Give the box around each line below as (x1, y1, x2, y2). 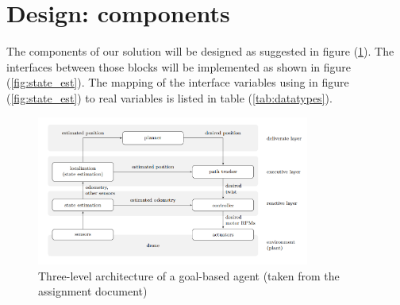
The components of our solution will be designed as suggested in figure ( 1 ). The (6, 43, 394, 60)
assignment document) (38, 283, 148, 299)
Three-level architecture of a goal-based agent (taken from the (38, 267, 340, 284)
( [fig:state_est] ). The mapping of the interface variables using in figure (6, 74, 349, 91)
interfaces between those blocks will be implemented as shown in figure (6, 58, 352, 75)
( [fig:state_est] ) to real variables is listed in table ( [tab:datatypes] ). (6, 89, 333, 106)
